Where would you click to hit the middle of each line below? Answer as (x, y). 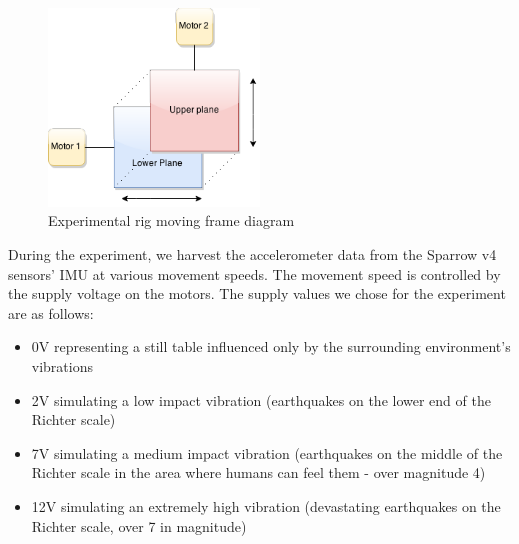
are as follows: (51, 312)
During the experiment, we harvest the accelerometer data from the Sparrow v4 (252, 254)
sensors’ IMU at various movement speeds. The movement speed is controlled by (254, 273)
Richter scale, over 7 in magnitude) (139, 525)
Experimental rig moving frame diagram (171, 220)
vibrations (62, 365)
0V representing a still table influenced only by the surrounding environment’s (271, 346)
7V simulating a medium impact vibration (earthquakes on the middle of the (267, 452)
